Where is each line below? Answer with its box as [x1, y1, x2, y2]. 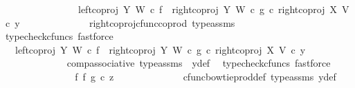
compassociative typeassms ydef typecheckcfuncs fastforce [66, 56, 331, 70]
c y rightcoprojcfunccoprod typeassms [5, 15, 235, 30]
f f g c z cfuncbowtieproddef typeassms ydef [75, 69, 336, 83]
